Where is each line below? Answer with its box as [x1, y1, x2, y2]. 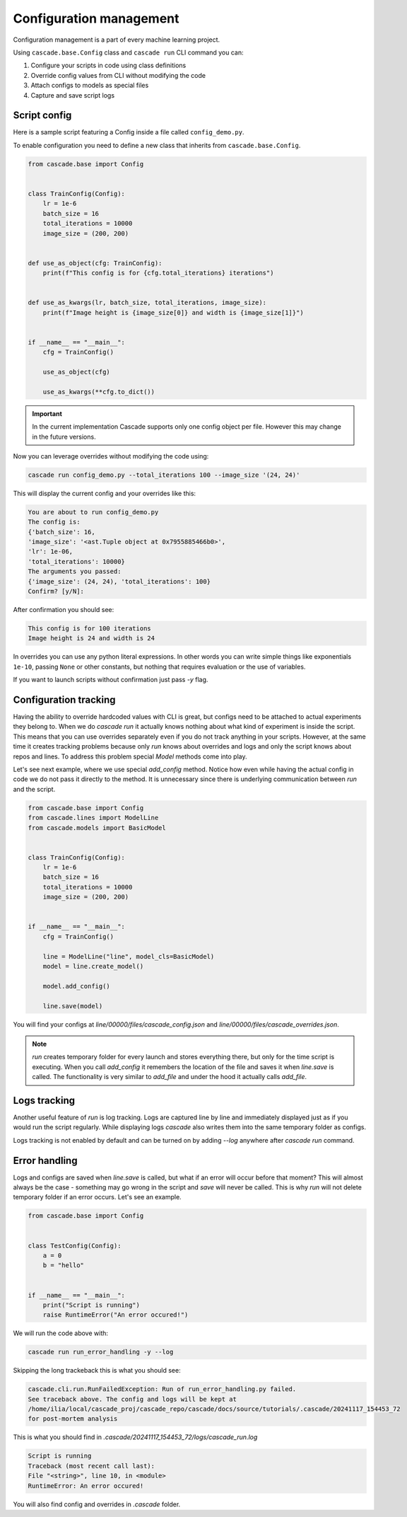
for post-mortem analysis [28, 1415, 118, 1423]
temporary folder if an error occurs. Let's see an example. [13, 1193, 182, 1201]
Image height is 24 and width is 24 [28, 634, 155, 642]
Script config [13, 110, 72, 122]
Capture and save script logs [30, 91, 115, 99]
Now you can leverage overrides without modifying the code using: [13, 451, 209, 460]
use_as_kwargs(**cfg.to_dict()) [42, 388, 155, 396]
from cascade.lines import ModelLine [28, 814, 159, 822]
